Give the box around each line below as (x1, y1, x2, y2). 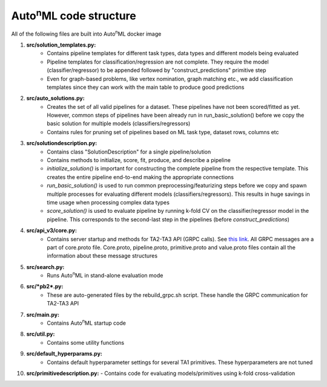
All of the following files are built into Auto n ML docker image (11, 29, 162, 37)
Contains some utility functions (47, 339, 124, 346)
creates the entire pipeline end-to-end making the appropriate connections (47, 173, 234, 181)
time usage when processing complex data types (47, 198, 170, 206)
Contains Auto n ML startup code (47, 318, 127, 327)
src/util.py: (26, 330, 55, 338)
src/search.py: (26, 263, 65, 270)
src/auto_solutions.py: (26, 94, 85, 102)
